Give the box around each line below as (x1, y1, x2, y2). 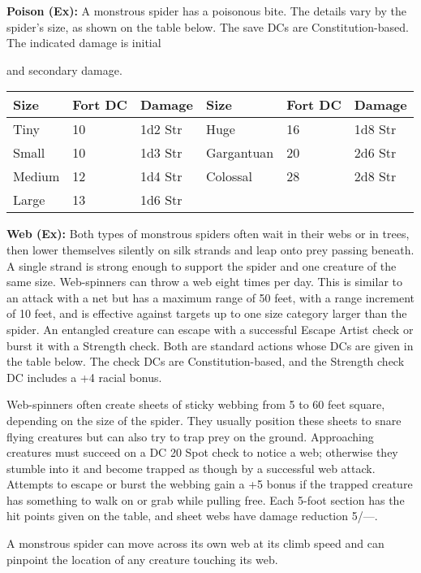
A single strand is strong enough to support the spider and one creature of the (6, 257, 397, 274)
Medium (13, 167, 60, 186)
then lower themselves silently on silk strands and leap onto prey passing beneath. (6, 241, 415, 258)
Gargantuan (205, 143, 274, 163)
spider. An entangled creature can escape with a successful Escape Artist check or (6, 320, 414, 337)
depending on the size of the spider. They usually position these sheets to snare (6, 411, 402, 428)
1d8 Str (354, 119, 397, 139)
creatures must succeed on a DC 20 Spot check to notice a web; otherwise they (6, 444, 398, 461)
